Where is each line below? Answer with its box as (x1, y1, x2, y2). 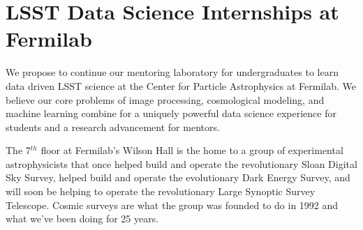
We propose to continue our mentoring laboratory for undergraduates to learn (6, 65, 339, 79)
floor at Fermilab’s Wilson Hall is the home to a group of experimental (40, 143, 343, 158)
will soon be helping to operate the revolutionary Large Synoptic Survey (6, 184, 316, 199)
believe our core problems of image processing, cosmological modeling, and (6, 92, 325, 107)
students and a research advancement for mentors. (6, 119, 220, 134)
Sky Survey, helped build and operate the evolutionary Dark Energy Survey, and (6, 170, 350, 185)
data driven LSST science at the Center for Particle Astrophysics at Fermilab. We (6, 78, 356, 93)
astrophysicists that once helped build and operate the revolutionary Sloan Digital (6, 156, 357, 171)
